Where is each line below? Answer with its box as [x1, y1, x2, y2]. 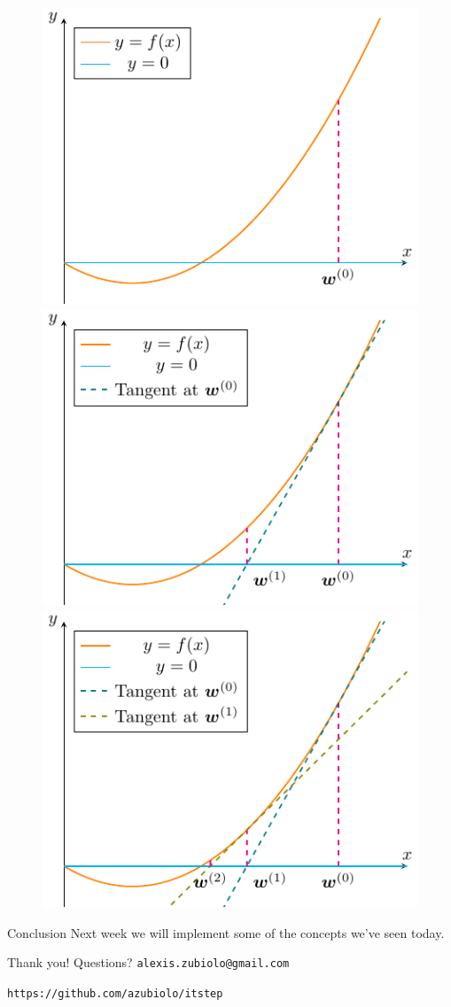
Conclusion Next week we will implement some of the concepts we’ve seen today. [7, 923, 445, 941]
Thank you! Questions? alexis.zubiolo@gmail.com [7, 953, 290, 972]
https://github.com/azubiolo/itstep [7, 987, 223, 1000]
